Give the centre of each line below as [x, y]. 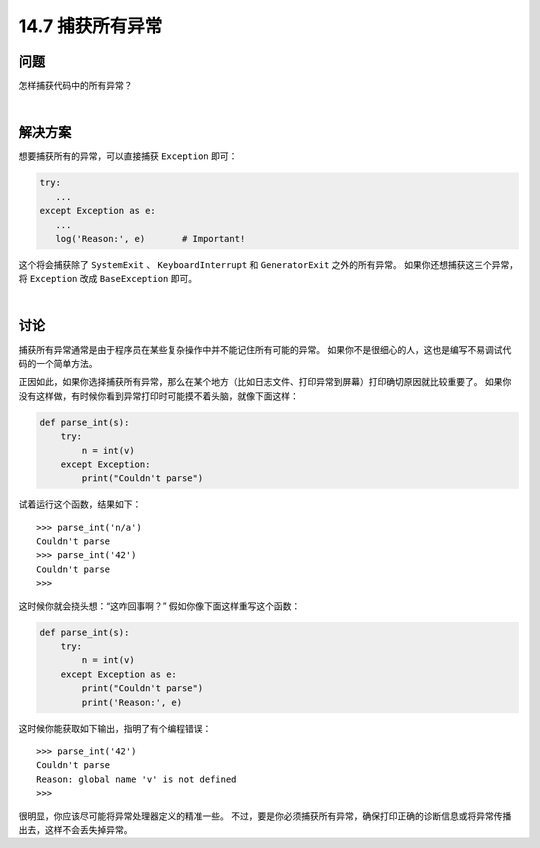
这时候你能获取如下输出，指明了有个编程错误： [115, 728]
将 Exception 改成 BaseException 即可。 [108, 279]
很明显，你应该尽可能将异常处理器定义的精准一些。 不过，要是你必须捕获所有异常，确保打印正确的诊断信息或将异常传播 [265, 816]
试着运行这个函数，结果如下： [80, 504]
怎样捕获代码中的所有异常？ [75, 86]
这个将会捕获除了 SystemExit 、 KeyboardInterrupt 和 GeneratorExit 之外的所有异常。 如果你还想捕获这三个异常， [268, 264]
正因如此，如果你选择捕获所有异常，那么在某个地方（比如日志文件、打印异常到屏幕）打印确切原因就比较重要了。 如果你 [265, 382]
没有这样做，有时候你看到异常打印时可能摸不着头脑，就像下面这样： [158, 396]
